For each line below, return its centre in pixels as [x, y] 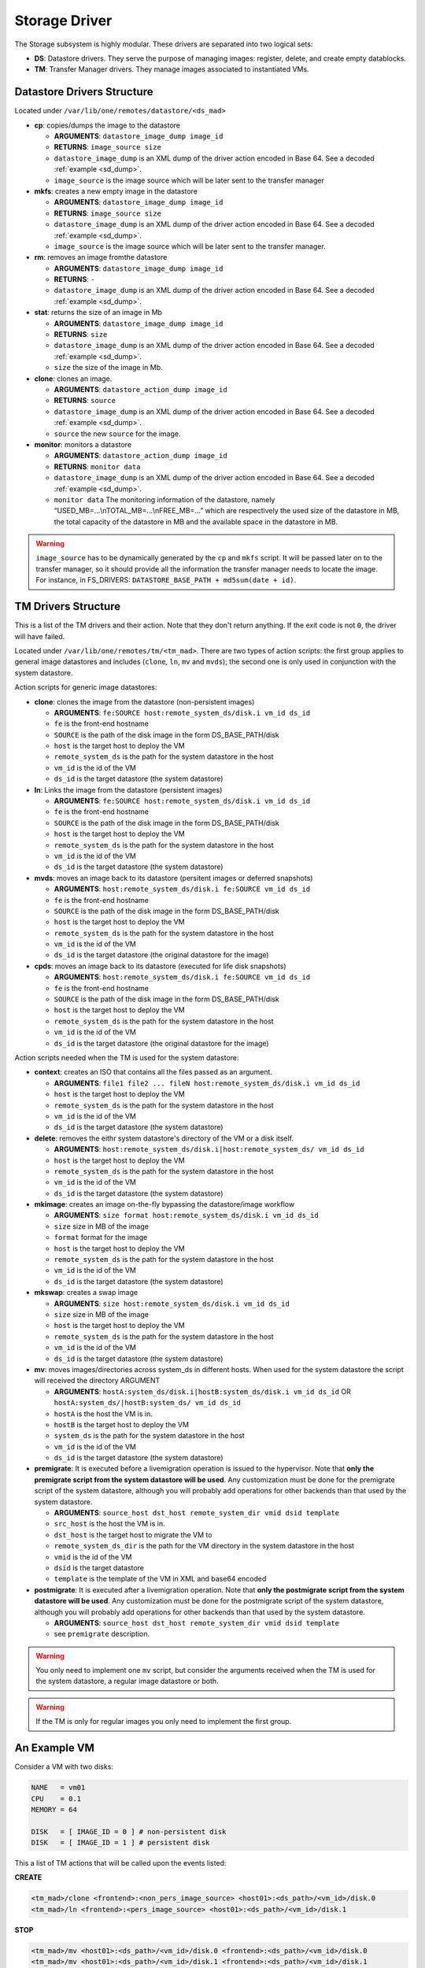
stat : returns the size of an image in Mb [98, 313]
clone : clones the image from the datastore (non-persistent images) [144, 701]
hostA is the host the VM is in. [103, 1414]
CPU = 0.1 [56, 1798]
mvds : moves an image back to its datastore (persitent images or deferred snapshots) [174, 878]
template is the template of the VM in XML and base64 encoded [160, 1579]
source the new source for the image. [117, 434]
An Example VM [54, 1748]
